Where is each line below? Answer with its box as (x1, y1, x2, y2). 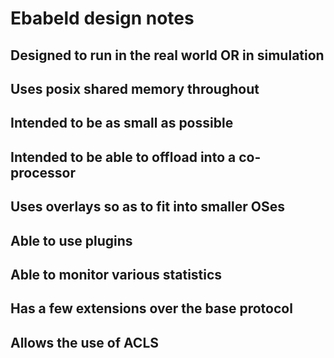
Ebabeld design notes (10, 7, 195, 30)
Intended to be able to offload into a (10, 148, 237, 166)
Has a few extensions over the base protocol (10, 300, 293, 317)
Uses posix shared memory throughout (10, 80, 260, 97)
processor (10, 164, 76, 181)
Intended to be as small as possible (10, 115, 234, 132)
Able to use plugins (10, 232, 133, 249)
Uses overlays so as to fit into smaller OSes (10, 198, 285, 216)
